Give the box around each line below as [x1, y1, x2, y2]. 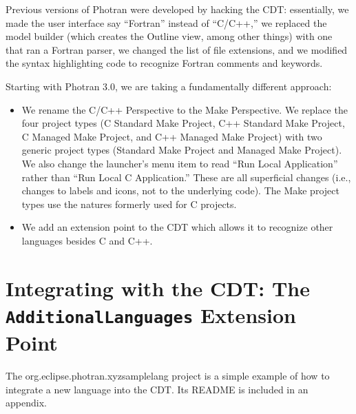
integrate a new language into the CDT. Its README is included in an [6, 382, 308, 396]
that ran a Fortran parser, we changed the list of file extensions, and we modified [6, 42, 348, 56]
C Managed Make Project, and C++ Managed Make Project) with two [21, 129, 322, 143]
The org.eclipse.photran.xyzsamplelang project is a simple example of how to [6, 369, 330, 383]
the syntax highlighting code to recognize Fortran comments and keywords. [6, 56, 323, 70]
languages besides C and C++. [21, 233, 153, 247]
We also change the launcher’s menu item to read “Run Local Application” [21, 156, 338, 170]
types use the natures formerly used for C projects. [21, 196, 237, 211]
